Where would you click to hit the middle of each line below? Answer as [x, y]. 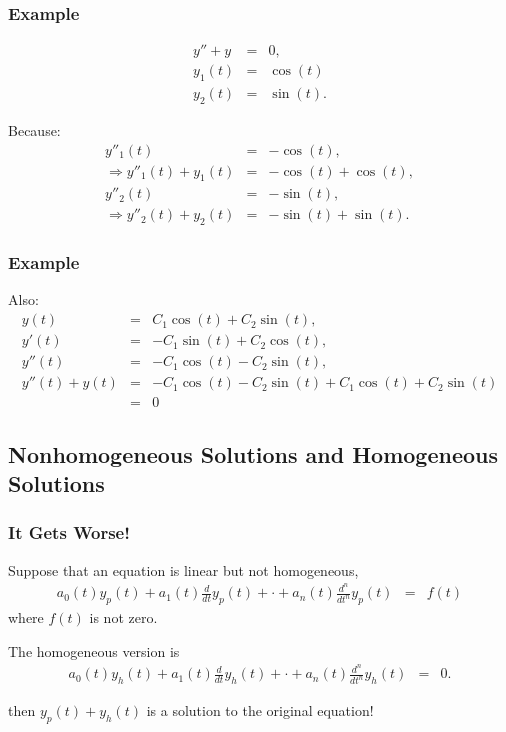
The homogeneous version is [94, 650]
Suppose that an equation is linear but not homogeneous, [183, 569]
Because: [34, 129]
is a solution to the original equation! [260, 710]
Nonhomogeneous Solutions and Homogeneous [253, 453]
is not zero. [123, 617]
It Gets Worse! [69, 532]
